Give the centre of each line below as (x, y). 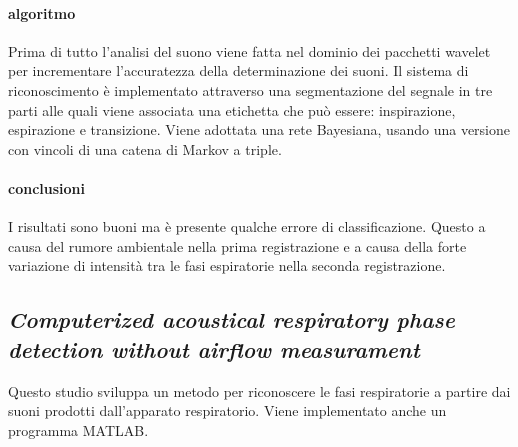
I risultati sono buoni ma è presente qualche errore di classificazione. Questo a (247, 226)
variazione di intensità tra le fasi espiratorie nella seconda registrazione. (227, 265)
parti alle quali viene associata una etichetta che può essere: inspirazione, (232, 109)
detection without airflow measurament (214, 348)
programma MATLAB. (78, 429)
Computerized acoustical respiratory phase (232, 319)
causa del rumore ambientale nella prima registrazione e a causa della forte (237, 245)
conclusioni (46, 187)
